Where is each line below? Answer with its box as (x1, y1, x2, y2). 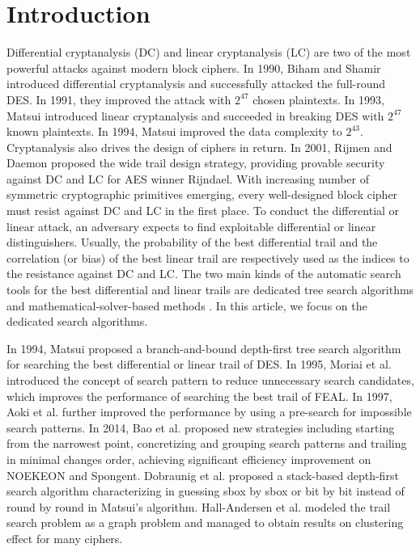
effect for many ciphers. (6, 529, 123, 546)
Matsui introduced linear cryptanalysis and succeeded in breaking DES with (6, 107, 384, 124)
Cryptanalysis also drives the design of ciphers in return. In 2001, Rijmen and (6, 138, 392, 155)
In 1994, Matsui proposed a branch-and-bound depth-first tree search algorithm (6, 339, 401, 356)
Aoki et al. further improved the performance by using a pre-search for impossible (6, 403, 412, 420)
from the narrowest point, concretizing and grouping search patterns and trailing (6, 435, 407, 452)
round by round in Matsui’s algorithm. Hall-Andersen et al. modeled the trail (6, 498, 391, 515)
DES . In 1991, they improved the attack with (6, 91, 231, 107)
